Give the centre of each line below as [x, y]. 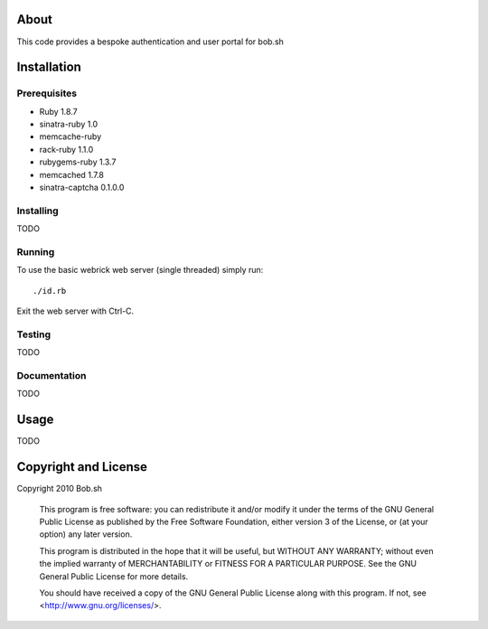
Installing [38, 211]
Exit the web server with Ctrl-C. [75, 311]
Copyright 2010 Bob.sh [60, 489]
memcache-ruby [70, 136]
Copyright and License [82, 467]
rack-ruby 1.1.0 [66, 149]
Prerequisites [47, 93]
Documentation [52, 375]
